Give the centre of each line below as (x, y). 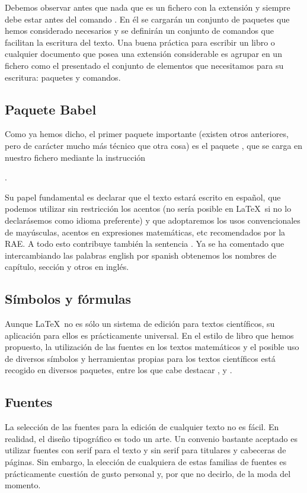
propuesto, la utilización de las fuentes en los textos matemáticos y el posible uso (152, 347)
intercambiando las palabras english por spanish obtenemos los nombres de (141, 255)
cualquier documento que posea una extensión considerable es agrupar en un (143, 54)
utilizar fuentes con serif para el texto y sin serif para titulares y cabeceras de (145, 450)
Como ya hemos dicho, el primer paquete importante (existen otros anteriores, (147, 134)
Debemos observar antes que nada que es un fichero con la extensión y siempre (148, 7)
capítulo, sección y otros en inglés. (67, 267)
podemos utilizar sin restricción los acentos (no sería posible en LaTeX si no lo (148, 209)
